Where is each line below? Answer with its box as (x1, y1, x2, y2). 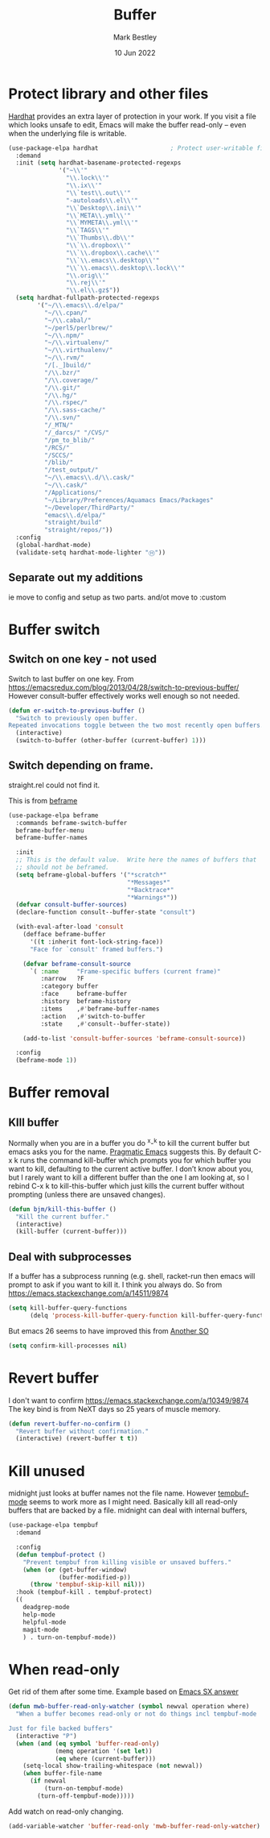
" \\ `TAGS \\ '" (65, 226, 110, 234)
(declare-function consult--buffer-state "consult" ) (15, 908, 196, 916)
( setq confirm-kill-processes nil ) (8, 1342, 128, 1350)
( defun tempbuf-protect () (15, 1550, 106, 1558)
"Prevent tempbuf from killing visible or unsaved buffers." (22, 1558, 231, 1566)
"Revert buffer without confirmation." (15, 1427, 149, 1435)
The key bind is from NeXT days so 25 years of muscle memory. (8, 1404, 221, 1413)
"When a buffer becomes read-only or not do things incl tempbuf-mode (15, 1710, 257, 1718)
